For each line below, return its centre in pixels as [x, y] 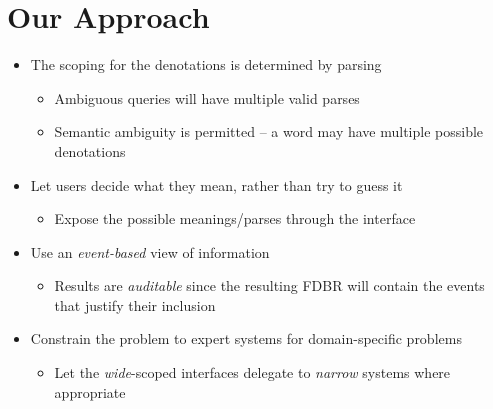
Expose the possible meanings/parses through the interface [235, 218]
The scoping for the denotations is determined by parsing [206, 64]
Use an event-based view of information [150, 251]
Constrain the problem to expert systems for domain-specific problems [246, 338]
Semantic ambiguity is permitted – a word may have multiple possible [269, 131]
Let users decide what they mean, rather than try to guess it [216, 184]
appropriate [90, 391]
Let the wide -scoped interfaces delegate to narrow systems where [252, 372]
